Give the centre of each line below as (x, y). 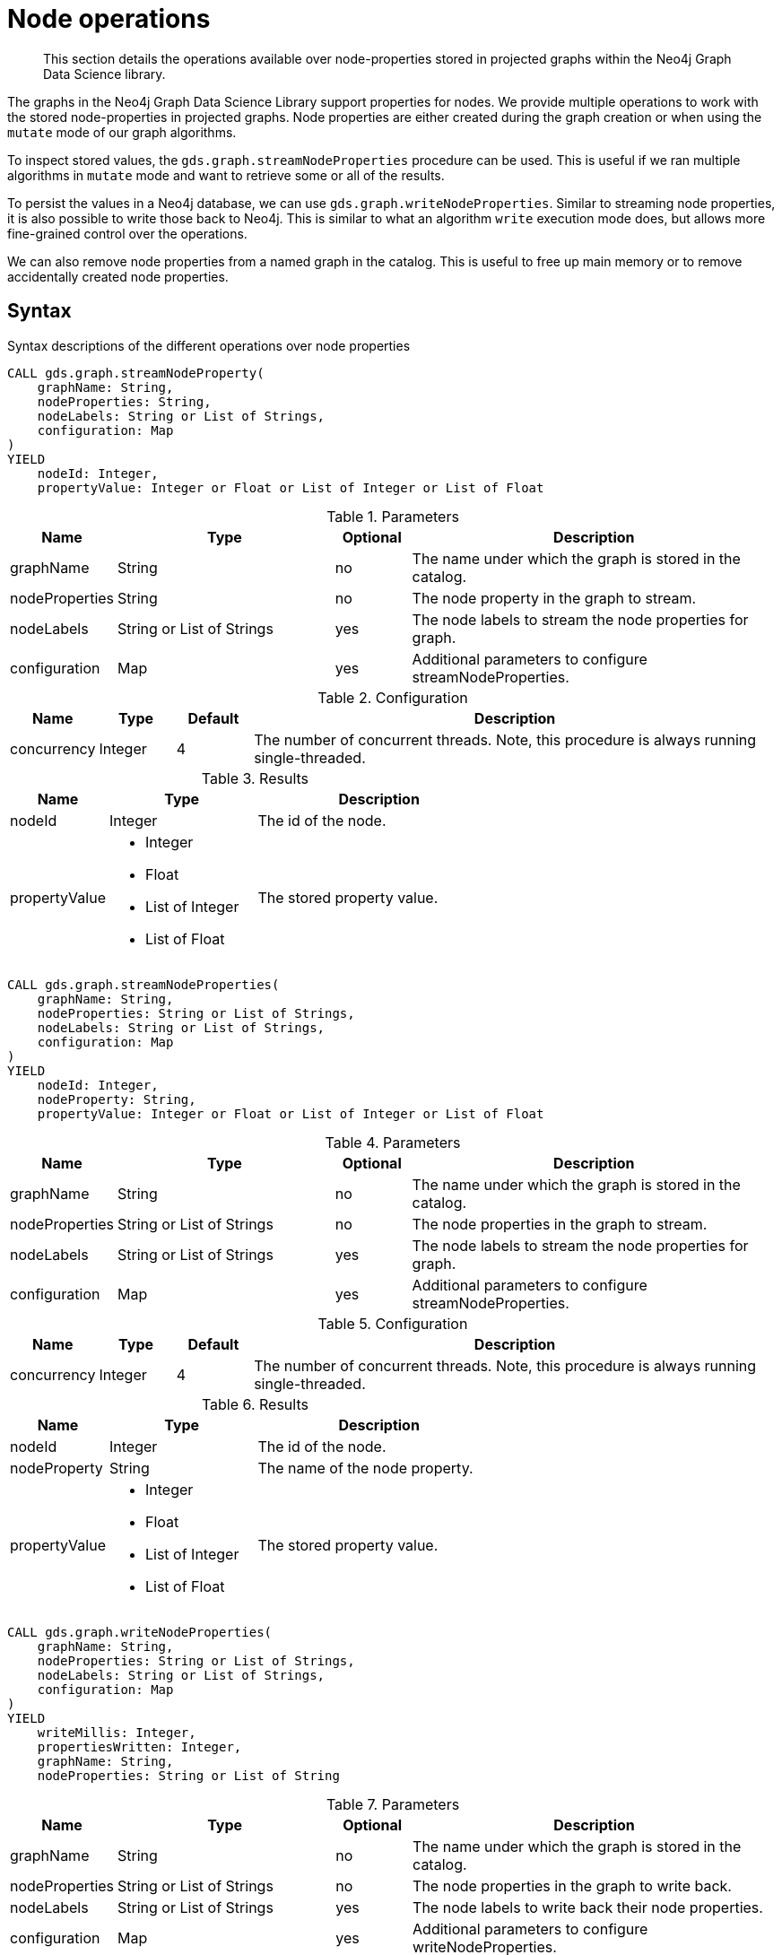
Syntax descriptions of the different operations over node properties (209, 345)
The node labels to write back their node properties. (588, 1907)
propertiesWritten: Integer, (139, 1746)
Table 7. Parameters (393, 1804)
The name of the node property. (365, 1468)
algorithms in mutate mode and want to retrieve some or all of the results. (226, 175)
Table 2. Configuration (393, 697)
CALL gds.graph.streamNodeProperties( (143, 984)
